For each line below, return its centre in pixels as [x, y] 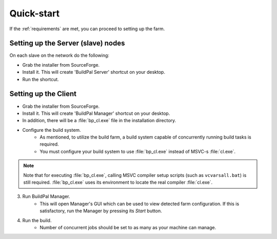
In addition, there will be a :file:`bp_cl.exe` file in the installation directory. [99, 121]
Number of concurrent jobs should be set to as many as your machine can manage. [128, 227]
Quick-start [35, 13]
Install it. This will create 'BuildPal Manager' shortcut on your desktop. [96, 113]
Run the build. [37, 220]
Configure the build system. [52, 130]
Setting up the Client [43, 94]
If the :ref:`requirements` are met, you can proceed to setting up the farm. [87, 29]
